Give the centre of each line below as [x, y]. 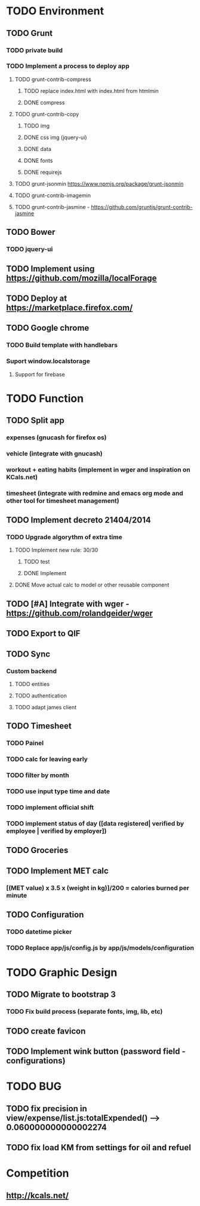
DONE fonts [38, 161]
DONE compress [44, 102]
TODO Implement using [50, 269]
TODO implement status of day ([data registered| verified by [95, 823]
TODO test [37, 562]
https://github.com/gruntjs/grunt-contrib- [142, 207]
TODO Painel [25, 743]
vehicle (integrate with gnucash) [54, 454]
